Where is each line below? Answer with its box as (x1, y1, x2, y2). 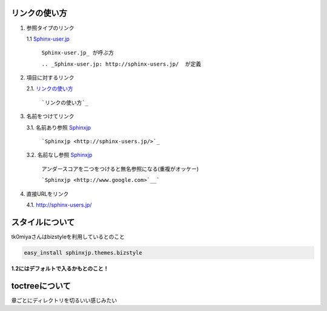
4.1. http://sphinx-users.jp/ (26, 201, 92, 209)
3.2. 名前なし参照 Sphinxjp (26, 152, 93, 159)
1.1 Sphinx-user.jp (26, 35, 70, 42)
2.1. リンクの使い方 (26, 85, 74, 92)
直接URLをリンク (26, 190, 69, 197)
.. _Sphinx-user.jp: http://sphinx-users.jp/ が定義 (41, 61, 202, 67)
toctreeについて (11, 281, 71, 291)
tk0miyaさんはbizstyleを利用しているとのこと (11, 233, 125, 240)
